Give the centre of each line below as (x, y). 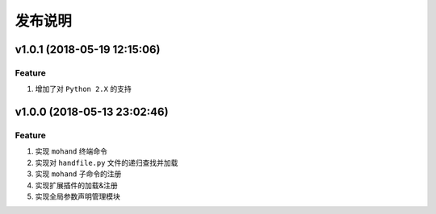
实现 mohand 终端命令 (71, 151)
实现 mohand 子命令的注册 (78, 174)
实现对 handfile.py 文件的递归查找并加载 (107, 163)
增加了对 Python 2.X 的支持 (84, 89)
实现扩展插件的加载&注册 (77, 185)
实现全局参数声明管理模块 (78, 196)
